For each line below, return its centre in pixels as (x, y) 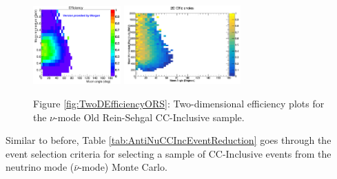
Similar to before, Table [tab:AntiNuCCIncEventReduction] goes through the (168, 140)
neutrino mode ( (40, 167)
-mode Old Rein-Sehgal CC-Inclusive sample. (150, 117)
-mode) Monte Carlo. (123, 167)
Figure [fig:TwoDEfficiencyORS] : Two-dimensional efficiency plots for (179, 104)
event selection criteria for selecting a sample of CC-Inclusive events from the (168, 153)
